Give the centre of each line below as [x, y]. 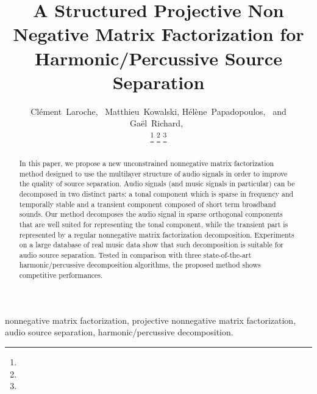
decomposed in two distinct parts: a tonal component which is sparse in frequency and [156, 193]
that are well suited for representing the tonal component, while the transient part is [154, 224]
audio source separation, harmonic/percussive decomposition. [119, 332]
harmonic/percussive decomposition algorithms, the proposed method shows [140, 265]
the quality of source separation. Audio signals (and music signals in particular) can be [157, 184]
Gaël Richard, [156, 123]
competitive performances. [61, 275]
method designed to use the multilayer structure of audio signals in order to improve [153, 173]
